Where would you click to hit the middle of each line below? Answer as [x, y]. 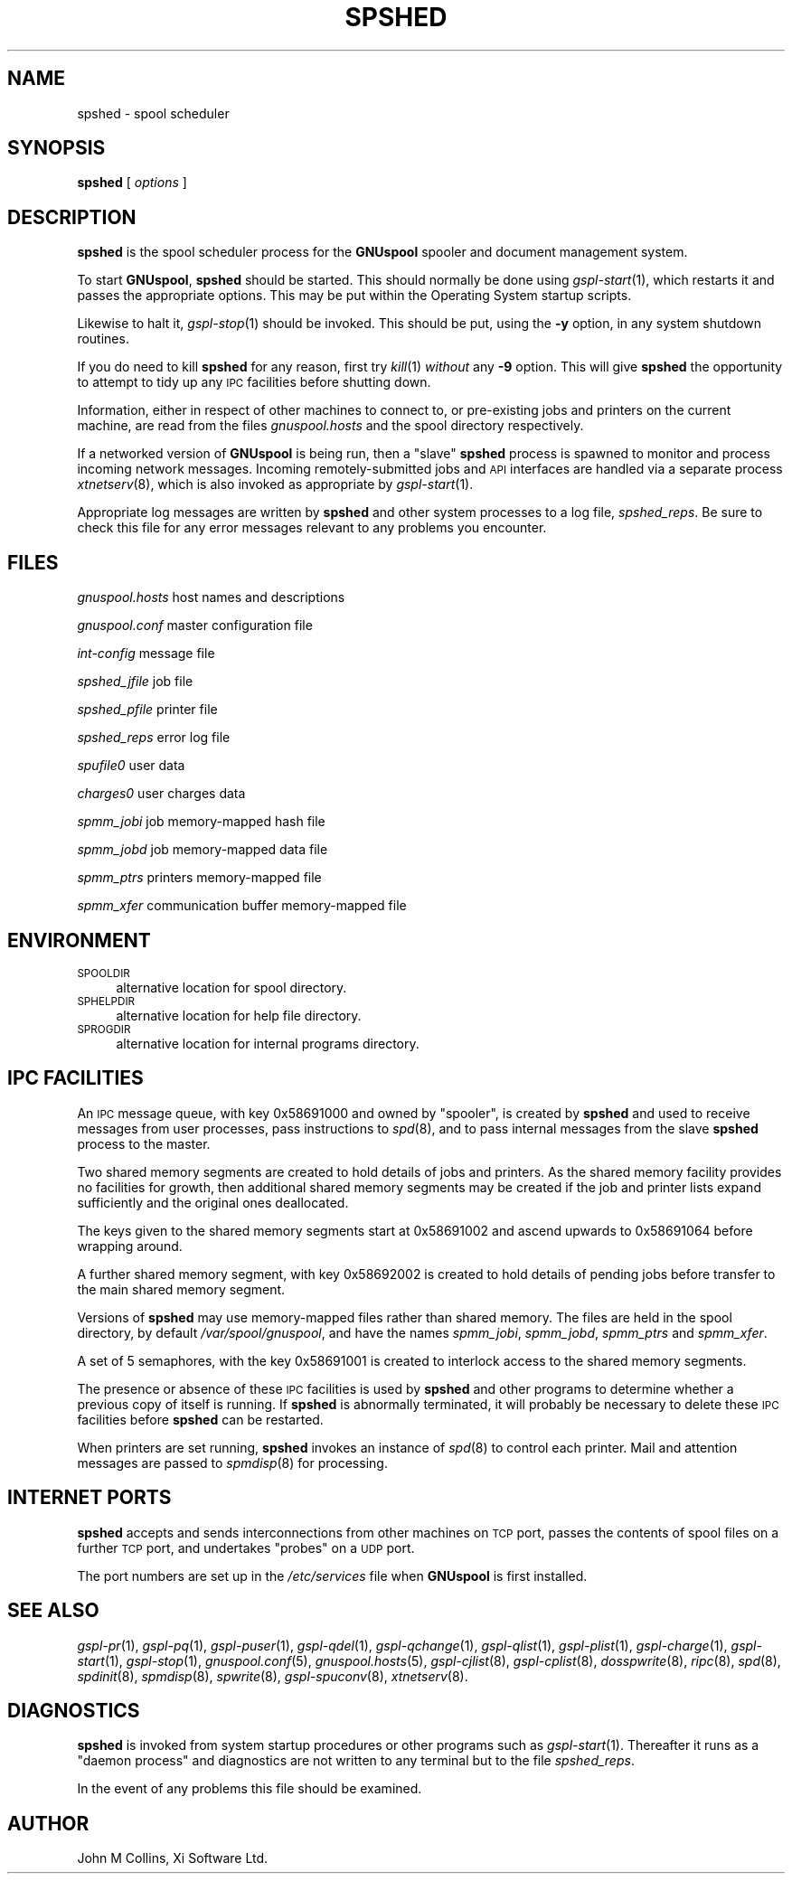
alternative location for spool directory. [231, 987]
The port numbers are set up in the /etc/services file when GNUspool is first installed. [332, 1575]
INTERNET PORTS [90, 1498]
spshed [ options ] [132, 183]
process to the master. [144, 1143]
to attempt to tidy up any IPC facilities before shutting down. [254, 382]
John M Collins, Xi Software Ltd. [173, 1858]
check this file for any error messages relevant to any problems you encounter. [312, 528]
